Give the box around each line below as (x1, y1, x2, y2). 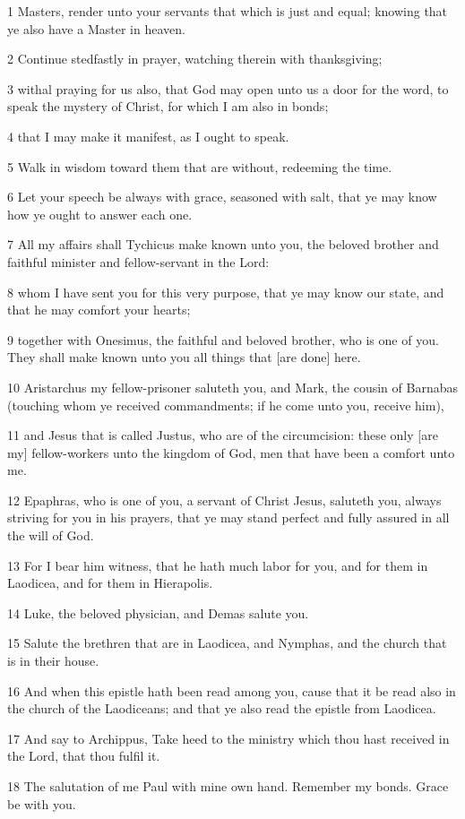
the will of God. (7, 526, 94, 545)
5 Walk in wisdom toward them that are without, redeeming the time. (7, 157, 392, 176)
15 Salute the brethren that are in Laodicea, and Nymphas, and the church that (7, 634, 447, 652)
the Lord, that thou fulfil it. (7, 746, 160, 765)
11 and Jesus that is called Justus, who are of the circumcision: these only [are (7, 426, 438, 444)
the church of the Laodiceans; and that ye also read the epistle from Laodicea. (7, 699, 436, 718)
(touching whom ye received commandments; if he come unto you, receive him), (7, 395, 444, 414)
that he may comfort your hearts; (7, 300, 191, 319)
